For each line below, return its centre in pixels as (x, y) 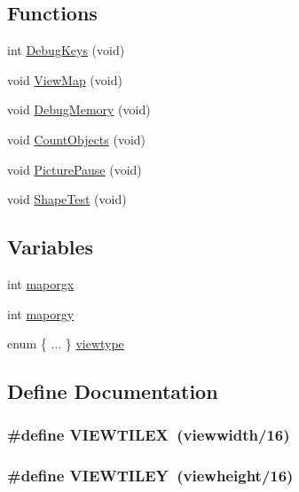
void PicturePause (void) (75, 169)
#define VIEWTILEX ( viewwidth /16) (149, 435)
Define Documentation (113, 391)
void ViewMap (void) (65, 79)
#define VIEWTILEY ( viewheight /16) (150, 476)
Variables (51, 247)
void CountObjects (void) (77, 139)
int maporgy (41, 313)
